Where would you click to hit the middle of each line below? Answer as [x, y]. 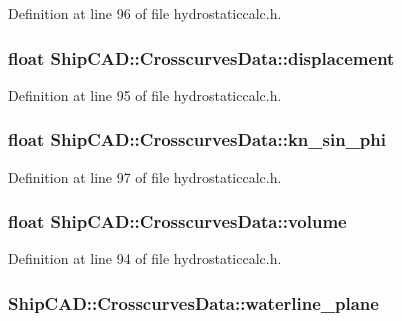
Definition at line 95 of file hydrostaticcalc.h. [145, 94]
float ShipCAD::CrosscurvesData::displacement [201, 57]
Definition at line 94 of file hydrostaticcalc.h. [145, 258]
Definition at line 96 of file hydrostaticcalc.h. [145, 13]
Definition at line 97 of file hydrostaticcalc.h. [145, 176]
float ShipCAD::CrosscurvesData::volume [177, 221]
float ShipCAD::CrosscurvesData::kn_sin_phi [197, 139]
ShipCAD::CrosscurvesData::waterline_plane [193, 302]
